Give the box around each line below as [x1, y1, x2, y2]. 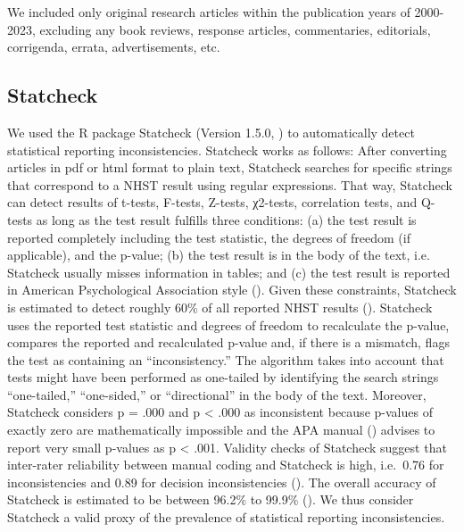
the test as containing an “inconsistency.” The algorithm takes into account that [7, 350, 444, 369]
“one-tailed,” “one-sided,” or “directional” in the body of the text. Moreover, [7, 385, 427, 403]
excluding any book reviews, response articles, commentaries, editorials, [39, 20, 431, 38]
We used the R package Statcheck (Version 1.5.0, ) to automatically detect [7, 122, 415, 141]
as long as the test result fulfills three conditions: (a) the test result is [36, 210, 417, 229]
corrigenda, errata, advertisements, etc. [7, 37, 220, 56]
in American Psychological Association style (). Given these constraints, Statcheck [7, 280, 457, 299]
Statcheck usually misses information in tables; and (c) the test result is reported [7, 262, 451, 281]
